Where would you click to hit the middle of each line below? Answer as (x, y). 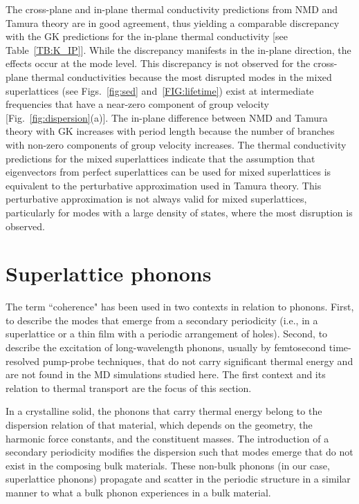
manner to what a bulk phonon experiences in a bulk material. (138, 492)
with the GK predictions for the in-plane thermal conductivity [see (147, 36)
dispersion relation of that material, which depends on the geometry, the (159, 424)
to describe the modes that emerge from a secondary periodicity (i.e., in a (162, 320)
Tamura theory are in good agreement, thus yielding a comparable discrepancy (173, 22)
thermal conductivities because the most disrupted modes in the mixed (182, 76)
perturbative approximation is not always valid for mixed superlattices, (156, 199)
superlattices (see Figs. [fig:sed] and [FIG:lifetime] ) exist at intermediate (160, 90)
